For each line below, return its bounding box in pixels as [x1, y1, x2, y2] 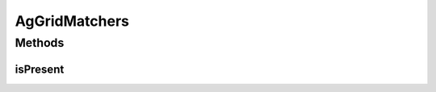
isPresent [15, 62, 65, 76]
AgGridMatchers [15, 12, 129, 30]
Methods [15, 36, 65, 50]
